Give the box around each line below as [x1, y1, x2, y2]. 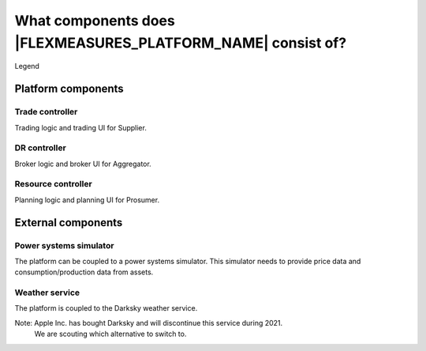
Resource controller [14, 179, 92, 190]
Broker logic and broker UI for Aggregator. [14, 159, 151, 168]
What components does [14, 12, 175, 29]
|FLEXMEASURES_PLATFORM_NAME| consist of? [14, 34, 347, 51]
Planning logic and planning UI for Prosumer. [14, 194, 160, 205]
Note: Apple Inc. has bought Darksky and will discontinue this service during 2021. [14, 318, 283, 327]
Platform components [14, 82, 124, 96]
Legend [14, 62, 39, 71]
